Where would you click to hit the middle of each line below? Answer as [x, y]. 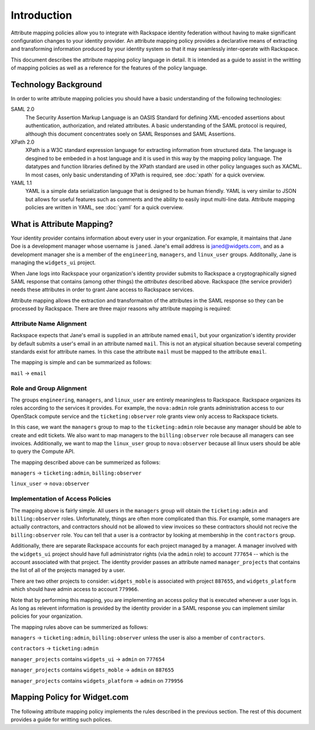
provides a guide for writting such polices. [61, 719]
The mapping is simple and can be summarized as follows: [81, 362]
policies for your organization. [47, 616]
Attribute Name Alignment [49, 323]
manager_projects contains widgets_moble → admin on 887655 [92, 670]
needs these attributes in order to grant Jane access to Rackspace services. [103, 290]
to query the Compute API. [43, 452]
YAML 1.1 [21, 183]
